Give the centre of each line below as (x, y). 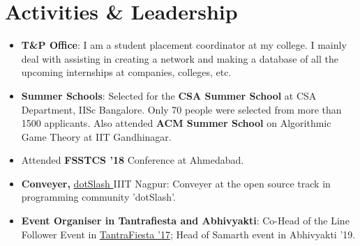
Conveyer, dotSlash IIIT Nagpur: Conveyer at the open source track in (176, 183)
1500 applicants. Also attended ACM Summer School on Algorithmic (176, 123)
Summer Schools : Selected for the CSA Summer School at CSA (169, 95)
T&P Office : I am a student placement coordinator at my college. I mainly (184, 45)
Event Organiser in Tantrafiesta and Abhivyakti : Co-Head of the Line (185, 221)
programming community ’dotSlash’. (98, 197)
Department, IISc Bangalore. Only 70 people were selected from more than (181, 109)
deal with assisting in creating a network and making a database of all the (180, 58)
